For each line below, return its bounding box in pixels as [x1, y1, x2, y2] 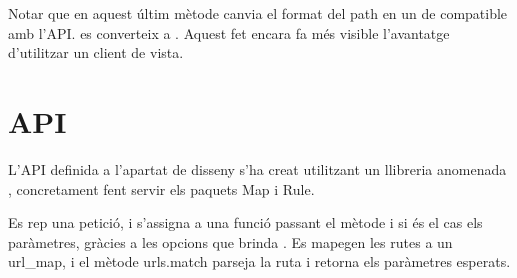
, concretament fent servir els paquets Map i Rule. [8, 178, 315, 199]
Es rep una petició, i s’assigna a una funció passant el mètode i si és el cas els [8, 212, 483, 233]
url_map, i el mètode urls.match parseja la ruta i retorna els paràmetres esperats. [8, 251, 511, 272]
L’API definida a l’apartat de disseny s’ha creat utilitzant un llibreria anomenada [8, 158, 507, 179]
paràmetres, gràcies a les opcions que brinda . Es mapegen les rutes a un [8, 231, 453, 252]
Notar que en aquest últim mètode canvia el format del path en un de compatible [8, 3, 508, 23]
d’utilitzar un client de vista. [8, 42, 184, 63]
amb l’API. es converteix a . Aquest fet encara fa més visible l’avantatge [8, 22, 450, 43]
